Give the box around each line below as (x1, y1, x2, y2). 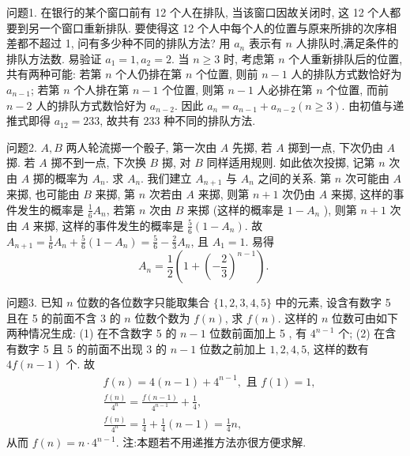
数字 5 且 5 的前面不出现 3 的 (17, 340, 167, 356)
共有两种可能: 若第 (6, 66, 102, 82)
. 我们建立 (141, 169, 192, 186)
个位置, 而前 (326, 81, 389, 97)
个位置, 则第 (162, 81, 224, 97)
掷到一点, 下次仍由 (288, 138, 383, 155)
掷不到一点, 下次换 (51, 154, 146, 171)
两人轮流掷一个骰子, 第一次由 (66, 138, 217, 155)
